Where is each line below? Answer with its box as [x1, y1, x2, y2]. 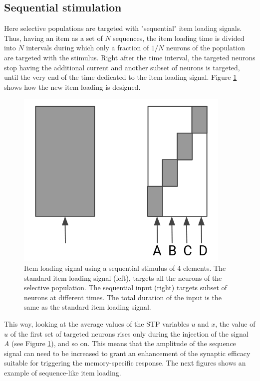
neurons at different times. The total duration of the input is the [24, 292, 222, 302]
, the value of [215, 318, 256, 329]
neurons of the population [166, 42, 245, 53]
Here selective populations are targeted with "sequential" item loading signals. [4, 23, 242, 33]
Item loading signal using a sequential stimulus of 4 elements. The [24, 262, 226, 273]
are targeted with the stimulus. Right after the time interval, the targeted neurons [4, 52, 256, 62]
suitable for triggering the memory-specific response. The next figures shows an [4, 358, 246, 368]
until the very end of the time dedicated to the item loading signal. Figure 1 [4, 72, 237, 82]
